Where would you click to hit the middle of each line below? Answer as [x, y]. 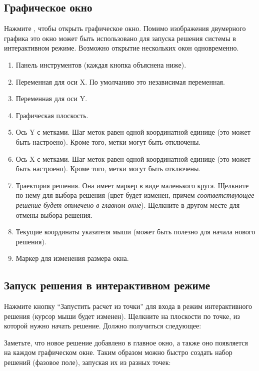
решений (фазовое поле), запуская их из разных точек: [87, 362]
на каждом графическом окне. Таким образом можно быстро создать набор [118, 352]
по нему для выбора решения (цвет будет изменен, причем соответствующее [135, 195]
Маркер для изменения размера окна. [72, 258]
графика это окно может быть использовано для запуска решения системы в [120, 38]
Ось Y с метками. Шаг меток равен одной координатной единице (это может [133, 132]
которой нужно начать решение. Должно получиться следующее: [103, 326]
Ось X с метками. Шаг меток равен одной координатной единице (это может [133, 158]
